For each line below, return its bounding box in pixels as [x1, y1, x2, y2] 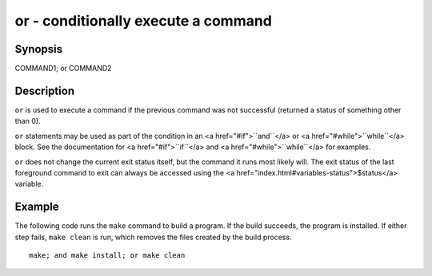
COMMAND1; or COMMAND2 [14, 64, 112, 73]
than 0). [14, 116, 41, 126]
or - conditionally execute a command [14, 12, 272, 30]
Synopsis [14, 42, 63, 56]
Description [14, 84, 75, 97]
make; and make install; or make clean [29, 251, 186, 259]
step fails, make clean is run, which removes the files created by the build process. [14, 232, 292, 242]
